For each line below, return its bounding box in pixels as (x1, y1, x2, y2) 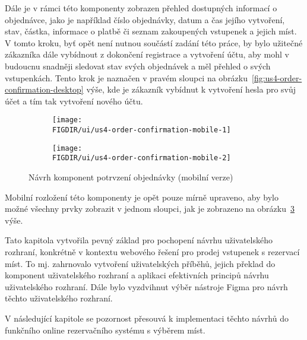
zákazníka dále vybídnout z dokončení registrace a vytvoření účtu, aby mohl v (5, 48, 289, 61)
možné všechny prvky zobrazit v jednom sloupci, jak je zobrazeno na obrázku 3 (5, 202, 295, 215)
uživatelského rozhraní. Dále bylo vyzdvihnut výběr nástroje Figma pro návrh (5, 280, 288, 293)
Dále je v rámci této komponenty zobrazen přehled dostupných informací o (5, 2, 277, 14)
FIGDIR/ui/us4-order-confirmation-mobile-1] (52, 126, 231, 134)
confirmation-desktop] (5, 83, 84, 96)
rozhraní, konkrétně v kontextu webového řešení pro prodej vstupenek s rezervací (5, 245, 300, 258)
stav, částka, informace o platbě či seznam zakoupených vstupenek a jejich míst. (5, 25, 297, 37)
